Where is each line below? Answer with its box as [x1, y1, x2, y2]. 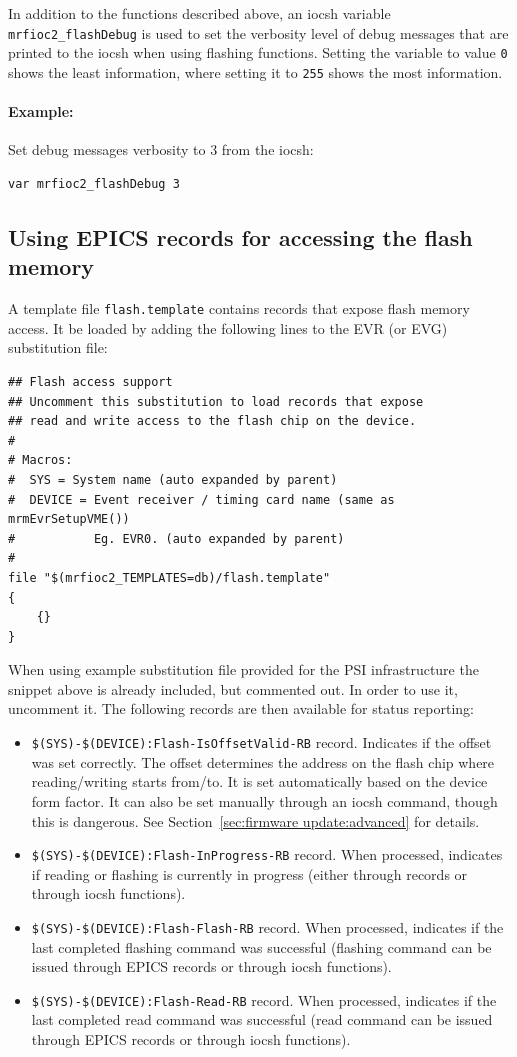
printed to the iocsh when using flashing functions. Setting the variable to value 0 [8, 42, 508, 63]
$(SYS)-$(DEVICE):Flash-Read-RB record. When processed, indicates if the [31, 989, 497, 1010]
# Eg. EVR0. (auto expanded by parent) [8, 531, 345, 546]
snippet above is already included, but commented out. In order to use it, [8, 678, 458, 699]
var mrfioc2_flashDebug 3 [8, 176, 180, 191]
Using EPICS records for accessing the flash [8, 221, 473, 252]
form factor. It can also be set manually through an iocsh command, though [31, 790, 498, 811]
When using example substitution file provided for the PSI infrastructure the [8, 659, 479, 680]
